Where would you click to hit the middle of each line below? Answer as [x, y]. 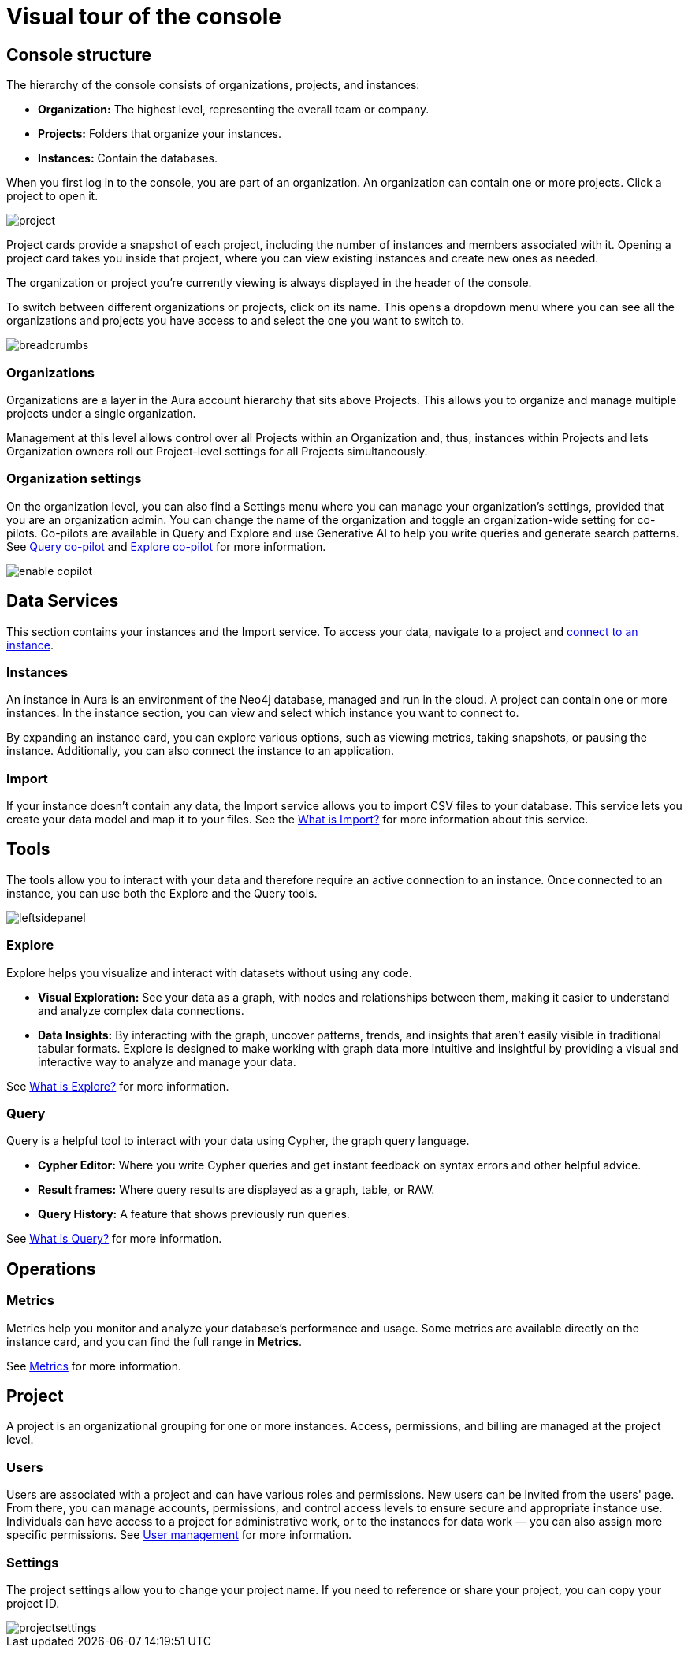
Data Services [63, 601]
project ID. [33, 1603]
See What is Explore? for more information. [118, 1086]
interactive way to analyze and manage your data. [167, 1061]
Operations [51, 1269]
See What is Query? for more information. [114, 1239]
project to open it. [52, 196]
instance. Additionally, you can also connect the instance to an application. [200, 751]
